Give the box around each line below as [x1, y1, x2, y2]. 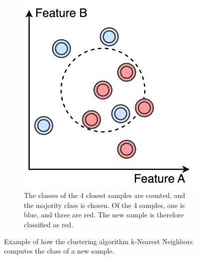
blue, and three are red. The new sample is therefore [24, 209, 184, 220]
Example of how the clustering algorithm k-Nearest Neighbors [4, 236, 193, 246]
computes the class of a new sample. [4, 246, 114, 256]
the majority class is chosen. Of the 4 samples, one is [24, 199, 185, 210]
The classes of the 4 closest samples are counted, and [24, 190, 186, 200]
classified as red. [24, 219, 74, 229]
